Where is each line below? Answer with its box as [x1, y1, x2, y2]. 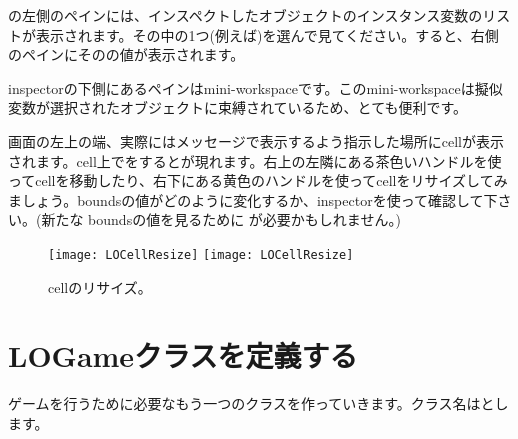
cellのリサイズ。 [48, 276, 152, 297]
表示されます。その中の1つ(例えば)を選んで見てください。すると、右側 [35, 24, 499, 45]
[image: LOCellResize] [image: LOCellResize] [48, 247, 354, 262]
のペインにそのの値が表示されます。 [8, 44, 245, 65]
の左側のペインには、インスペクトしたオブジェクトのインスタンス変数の [8, 5, 483, 25]
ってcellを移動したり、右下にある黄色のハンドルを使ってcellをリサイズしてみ [8, 170, 508, 191]
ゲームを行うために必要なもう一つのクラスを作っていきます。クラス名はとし [8, 393, 509, 414]
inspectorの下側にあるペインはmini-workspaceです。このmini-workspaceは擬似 [8, 77, 503, 98]
